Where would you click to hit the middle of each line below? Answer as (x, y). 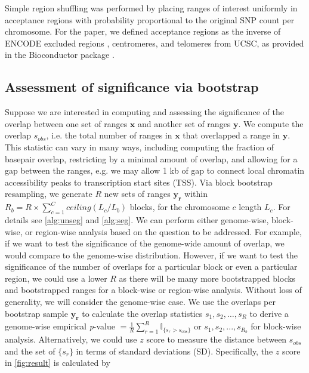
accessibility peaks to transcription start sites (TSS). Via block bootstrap (139, 182)
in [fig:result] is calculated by (58, 363)
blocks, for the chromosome (180, 207)
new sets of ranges (137, 194)
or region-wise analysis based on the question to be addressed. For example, (163, 231)
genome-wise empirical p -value (60, 326)
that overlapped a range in (231, 135)
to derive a (269, 313)
